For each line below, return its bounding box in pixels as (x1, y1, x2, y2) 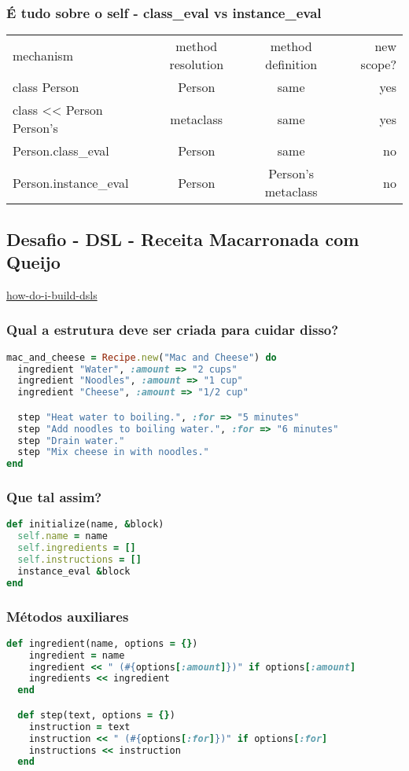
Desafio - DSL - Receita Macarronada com (6, 226, 359, 251)
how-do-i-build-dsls (6, 286, 98, 303)
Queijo (6, 250, 61, 274)
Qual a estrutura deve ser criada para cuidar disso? (6, 320, 339, 340)
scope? (360, 55, 396, 74)
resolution (169, 55, 224, 74)
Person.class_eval (13, 141, 109, 160)
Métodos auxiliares (6, 606, 129, 626)
